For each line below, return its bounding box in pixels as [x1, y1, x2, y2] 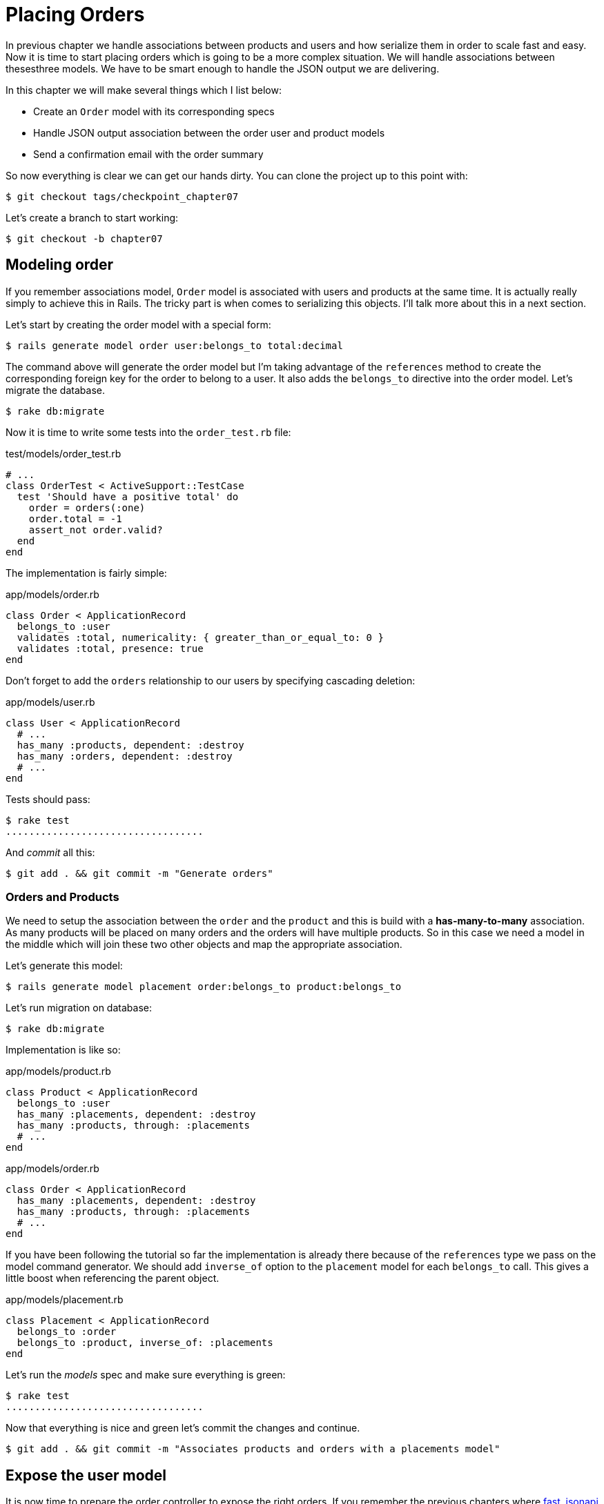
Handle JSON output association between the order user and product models [33, 126, 385, 139]
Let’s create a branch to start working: [6, 211, 179, 224]
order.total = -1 [28, 513, 122, 524]
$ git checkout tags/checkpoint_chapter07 [6, 190, 239, 202]
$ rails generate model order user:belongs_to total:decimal [6, 339, 343, 351]
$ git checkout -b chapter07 [6, 232, 163, 244]
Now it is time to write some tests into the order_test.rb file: [6, 426, 291, 438]
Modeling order [6, 256, 114, 274]
